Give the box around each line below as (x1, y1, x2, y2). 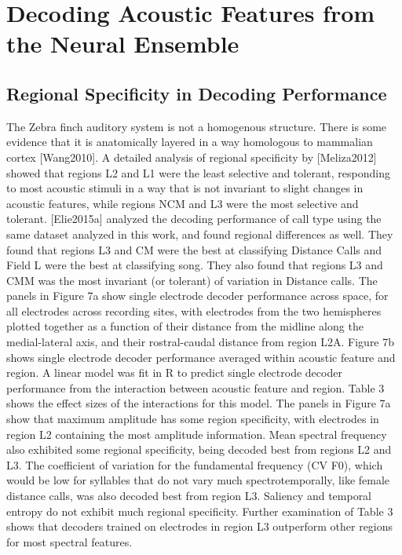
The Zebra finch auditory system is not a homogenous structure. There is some (6, 118, 387, 134)
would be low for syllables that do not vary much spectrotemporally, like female (6, 472, 390, 488)
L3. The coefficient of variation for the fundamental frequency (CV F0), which (6, 456, 383, 473)
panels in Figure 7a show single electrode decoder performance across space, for (6, 287, 389, 304)
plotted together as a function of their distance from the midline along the (6, 318, 364, 334)
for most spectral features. (6, 533, 133, 550)
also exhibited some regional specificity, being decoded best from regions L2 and (6, 441, 392, 458)
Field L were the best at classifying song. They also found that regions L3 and (6, 257, 383, 273)
